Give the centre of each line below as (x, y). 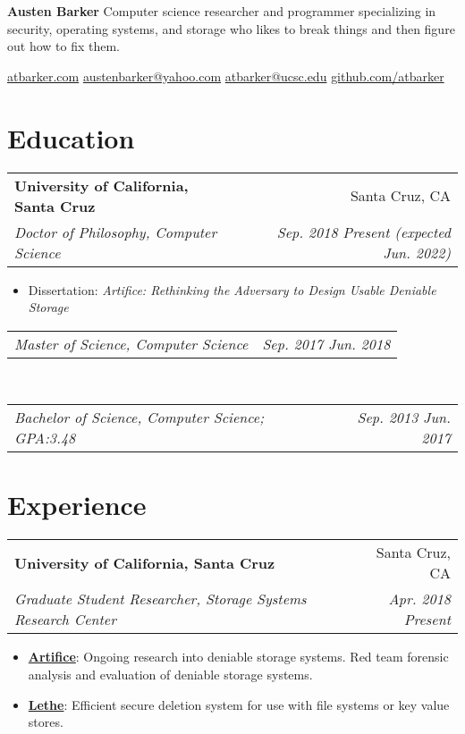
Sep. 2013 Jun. (404, 418)
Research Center (65, 620)
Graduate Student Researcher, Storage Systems (161, 599)
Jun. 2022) (417, 252)
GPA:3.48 (45, 438)
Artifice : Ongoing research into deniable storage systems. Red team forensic (238, 657)
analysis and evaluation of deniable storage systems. (170, 674)
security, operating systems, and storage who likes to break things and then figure (231, 28)
